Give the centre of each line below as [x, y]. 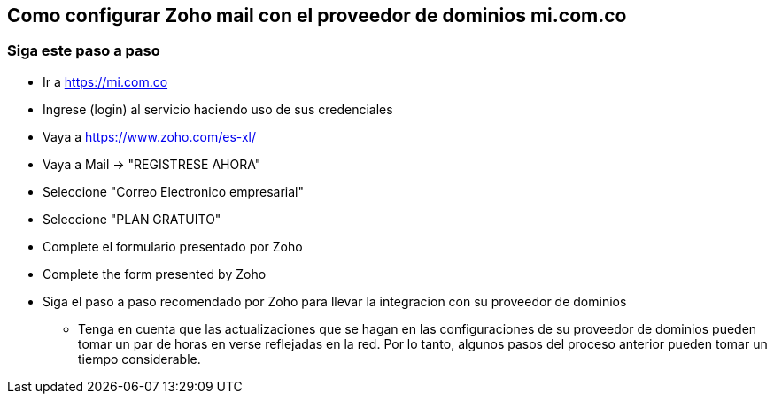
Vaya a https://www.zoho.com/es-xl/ [149, 136]
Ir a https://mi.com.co [105, 81]
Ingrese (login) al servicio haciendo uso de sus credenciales [218, 109]
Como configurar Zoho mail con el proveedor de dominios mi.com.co [317, 15]
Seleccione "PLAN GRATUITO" [132, 219]
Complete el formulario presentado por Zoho [173, 246]
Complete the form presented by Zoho [155, 274]
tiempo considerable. [139, 359]
